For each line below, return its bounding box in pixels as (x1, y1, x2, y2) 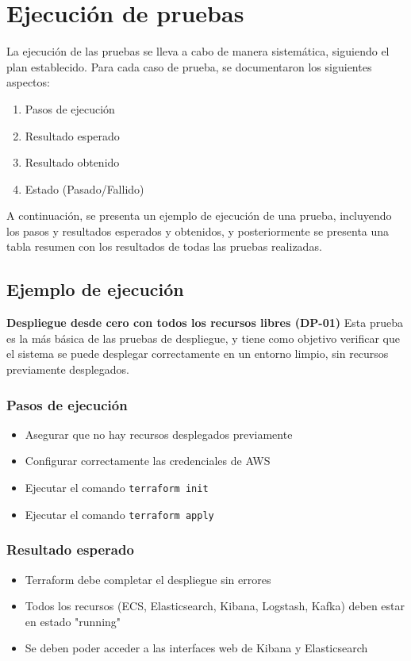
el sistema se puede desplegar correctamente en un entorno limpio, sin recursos (6, 345, 389, 362)
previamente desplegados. (6, 361, 129, 378)
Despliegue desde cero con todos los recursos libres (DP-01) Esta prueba (6, 314, 403, 331)
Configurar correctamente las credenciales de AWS (25, 452, 271, 469)
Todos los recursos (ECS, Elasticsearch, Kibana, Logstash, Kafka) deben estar (25, 598, 405, 614)
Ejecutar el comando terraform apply (25, 505, 214, 522)
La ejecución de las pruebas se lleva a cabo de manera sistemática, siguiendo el (6, 43, 390, 60)
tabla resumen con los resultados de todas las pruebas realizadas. (6, 238, 322, 255)
